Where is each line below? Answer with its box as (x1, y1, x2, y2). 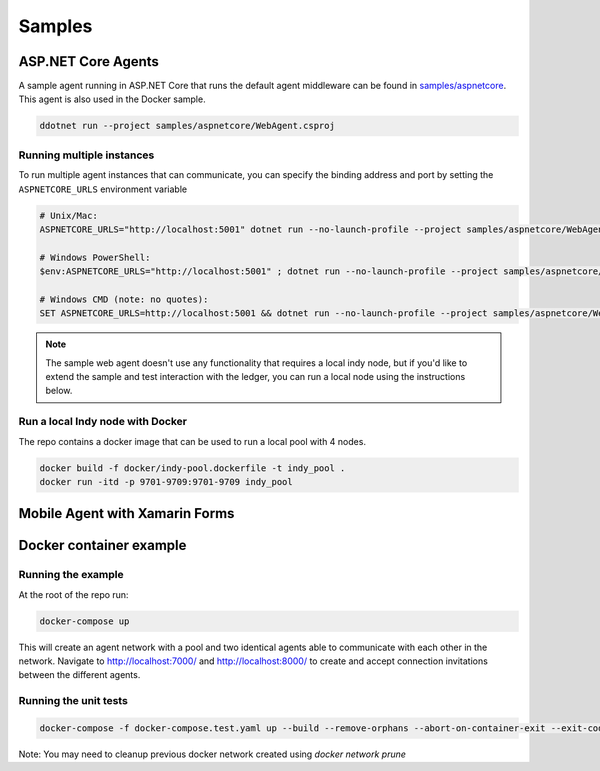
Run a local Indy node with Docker (18, 415, 187, 429)
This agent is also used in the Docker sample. (18, 93, 206, 105)
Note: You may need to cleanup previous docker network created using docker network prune (18, 748, 407, 760)
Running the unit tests (18, 694, 129, 708)
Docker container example (18, 537, 187, 554)
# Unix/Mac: (39, 210, 99, 221)
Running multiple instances (18, 148, 155, 162)
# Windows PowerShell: (39, 251, 151, 263)
